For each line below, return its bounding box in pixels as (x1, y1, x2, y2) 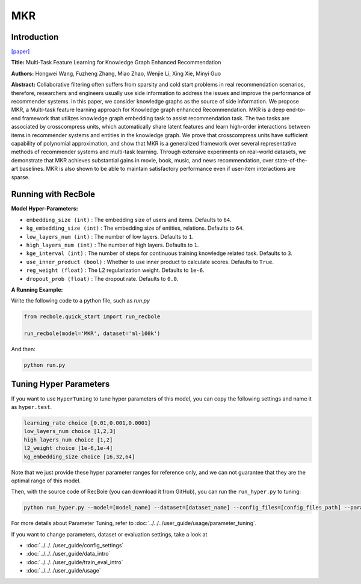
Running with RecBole (11, 189, 96, 200)
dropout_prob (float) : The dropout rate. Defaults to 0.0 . (26, 275, 179, 282)
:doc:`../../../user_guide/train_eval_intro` (26, 558, 123, 565)
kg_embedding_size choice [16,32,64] (23, 453, 135, 460)
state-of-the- (274, 156, 308, 164)
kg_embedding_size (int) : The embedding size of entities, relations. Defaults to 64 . (26, 224, 244, 232)
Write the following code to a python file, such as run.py (11, 297, 150, 304)
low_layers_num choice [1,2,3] (23, 428, 117, 435)
